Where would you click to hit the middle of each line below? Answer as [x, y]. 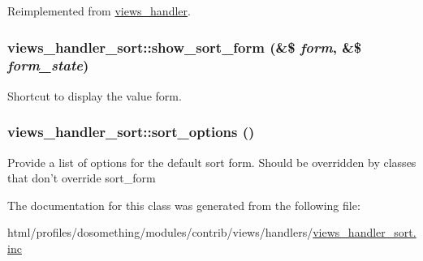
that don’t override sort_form [82, 178]
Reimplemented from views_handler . [99, 11]
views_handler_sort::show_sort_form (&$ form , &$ [185, 47]
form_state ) [48, 65]
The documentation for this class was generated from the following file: [184, 205]
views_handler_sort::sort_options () [131, 132]
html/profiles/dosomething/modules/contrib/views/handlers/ [160, 232]
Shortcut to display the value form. [95, 95]
